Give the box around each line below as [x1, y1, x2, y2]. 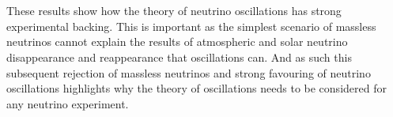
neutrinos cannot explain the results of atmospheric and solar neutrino [6, 33, 348, 50]
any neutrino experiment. [6, 95, 129, 111]
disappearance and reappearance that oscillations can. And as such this [6, 48, 352, 65]
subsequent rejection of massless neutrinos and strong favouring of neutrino [6, 64, 371, 81]
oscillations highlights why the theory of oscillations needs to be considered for [6, 80, 387, 96]
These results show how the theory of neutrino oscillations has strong [6, 2, 342, 19]
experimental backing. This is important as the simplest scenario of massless [6, 17, 376, 34]
